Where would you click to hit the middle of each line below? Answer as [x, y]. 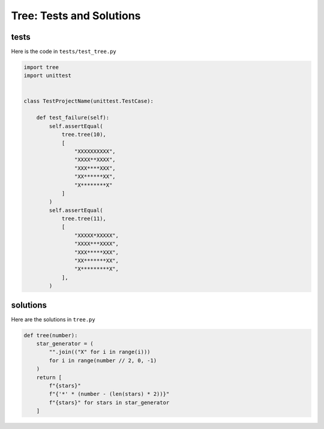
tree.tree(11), [84, 219]
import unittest [48, 76]
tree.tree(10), [84, 135]
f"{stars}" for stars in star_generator [109, 402]
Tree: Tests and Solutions [76, 16]
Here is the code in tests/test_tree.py [64, 52]
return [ [49, 377]
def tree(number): [51, 335]
